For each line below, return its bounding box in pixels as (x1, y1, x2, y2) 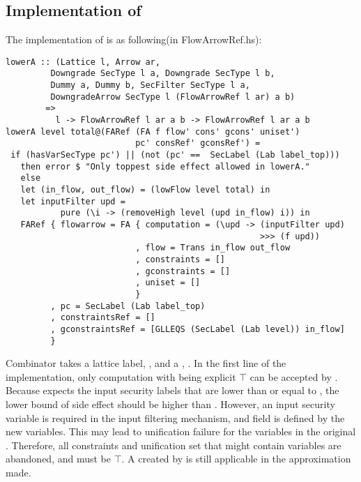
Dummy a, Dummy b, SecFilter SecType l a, (50, 80, 250, 91)
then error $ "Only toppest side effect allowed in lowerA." (20, 161, 310, 172)
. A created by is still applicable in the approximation (121, 451, 351, 466)
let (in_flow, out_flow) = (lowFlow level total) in (20, 185, 270, 195)
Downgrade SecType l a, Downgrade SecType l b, (50, 68, 275, 79)
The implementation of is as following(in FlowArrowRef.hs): (6, 32, 262, 47)
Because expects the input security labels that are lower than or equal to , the (6, 383, 339, 398)
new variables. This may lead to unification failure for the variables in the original (6, 424, 356, 439)
